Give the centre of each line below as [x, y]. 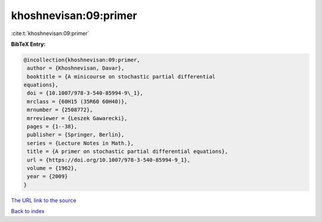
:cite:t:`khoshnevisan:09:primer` [50, 33]
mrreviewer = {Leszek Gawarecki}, [77, 118]
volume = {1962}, [52, 168]
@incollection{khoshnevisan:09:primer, [82, 60]
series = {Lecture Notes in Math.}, [80, 143]
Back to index [28, 211]
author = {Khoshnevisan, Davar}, [76, 68]
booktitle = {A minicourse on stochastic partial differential [121, 76]
